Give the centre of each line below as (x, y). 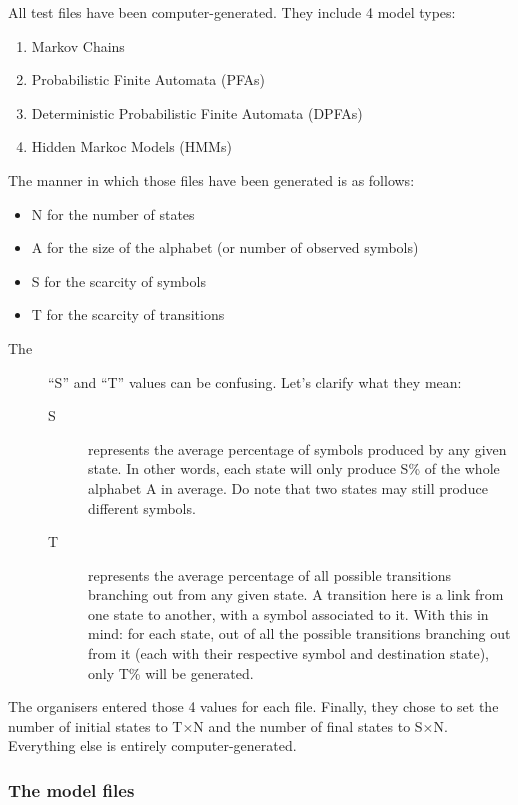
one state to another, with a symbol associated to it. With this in (288, 613)
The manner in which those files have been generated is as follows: (211, 179)
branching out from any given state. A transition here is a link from (296, 594)
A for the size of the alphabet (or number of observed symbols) (225, 247)
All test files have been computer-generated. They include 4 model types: (232, 12)
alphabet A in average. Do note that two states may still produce (288, 487)
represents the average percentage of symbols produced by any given (297, 448)
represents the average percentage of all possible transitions (270, 574)
